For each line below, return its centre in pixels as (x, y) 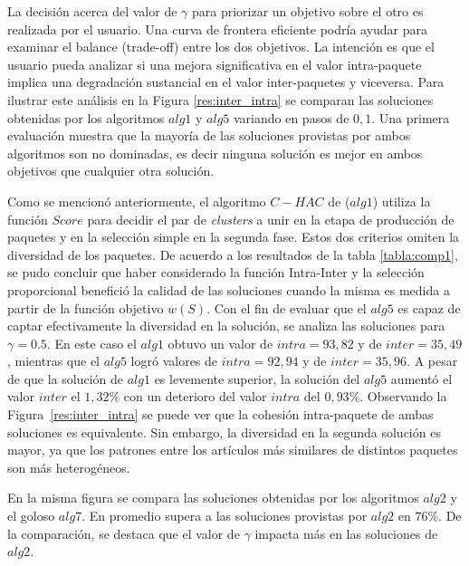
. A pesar (432, 361)
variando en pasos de (291, 117)
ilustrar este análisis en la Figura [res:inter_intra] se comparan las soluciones (220, 99)
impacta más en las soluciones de (346, 533)
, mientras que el (53, 361)
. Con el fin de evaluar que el (287, 307)
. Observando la (403, 396)
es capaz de (429, 307)
